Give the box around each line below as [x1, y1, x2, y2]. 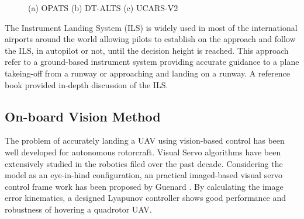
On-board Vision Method [5, 107, 161, 125]
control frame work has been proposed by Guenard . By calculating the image [5, 180, 284, 192]
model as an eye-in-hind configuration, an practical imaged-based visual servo [5, 169, 282, 181]
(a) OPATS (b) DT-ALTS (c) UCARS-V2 [28, 2, 178, 13]
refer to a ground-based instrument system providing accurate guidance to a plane [5, 55, 299, 68]
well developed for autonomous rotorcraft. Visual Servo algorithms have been [5, 145, 281, 158]
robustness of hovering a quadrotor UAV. [5, 203, 152, 215]
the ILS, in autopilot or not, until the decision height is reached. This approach [5, 44, 289, 56]
